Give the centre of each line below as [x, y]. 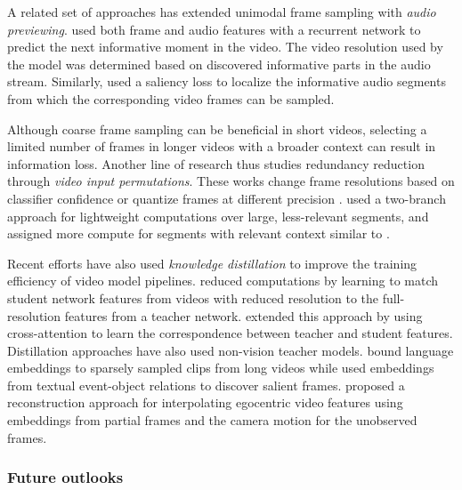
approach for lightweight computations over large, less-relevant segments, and [218, 216]
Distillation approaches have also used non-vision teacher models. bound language [231, 350]
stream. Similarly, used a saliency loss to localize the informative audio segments [227, 81]
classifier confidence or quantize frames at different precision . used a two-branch [227, 198]
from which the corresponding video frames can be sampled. [171, 98]
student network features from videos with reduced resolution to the [193, 297]
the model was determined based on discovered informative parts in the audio [219, 64]
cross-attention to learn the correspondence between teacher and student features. [230, 333]
